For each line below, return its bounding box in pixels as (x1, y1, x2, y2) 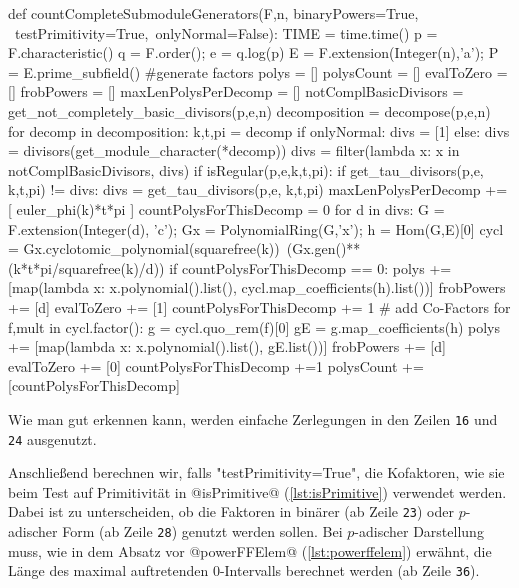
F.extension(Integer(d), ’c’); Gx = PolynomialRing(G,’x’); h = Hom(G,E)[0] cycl (8, 218, 504, 239)
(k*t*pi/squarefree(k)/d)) (8, 257, 165, 278)
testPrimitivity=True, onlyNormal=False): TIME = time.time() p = (14, 22, 438, 43)
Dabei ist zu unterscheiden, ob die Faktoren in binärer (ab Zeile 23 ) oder (8, 501, 454, 522)
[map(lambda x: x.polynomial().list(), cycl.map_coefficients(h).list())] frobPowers (8, 277, 506, 298)
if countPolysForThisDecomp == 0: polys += (169, 257, 452, 278)
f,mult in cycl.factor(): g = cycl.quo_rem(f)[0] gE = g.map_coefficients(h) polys (8, 316, 501, 337)
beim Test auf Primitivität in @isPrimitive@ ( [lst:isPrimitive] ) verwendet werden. (8, 481, 507, 502)
